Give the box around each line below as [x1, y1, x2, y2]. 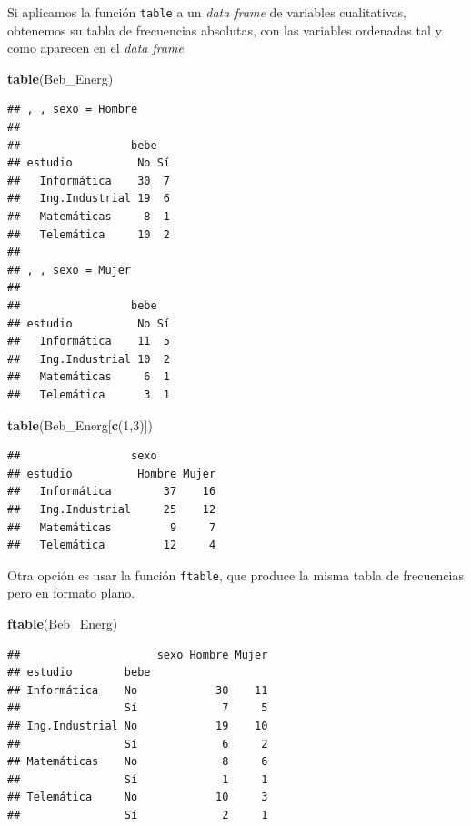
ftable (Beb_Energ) [7, 613, 118, 632]
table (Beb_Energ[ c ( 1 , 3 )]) [7, 415, 153, 434]
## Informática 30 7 [7, 174, 170, 187]
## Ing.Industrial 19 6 [7, 192, 170, 206]
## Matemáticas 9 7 [7, 520, 216, 534]
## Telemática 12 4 [7, 539, 216, 552]
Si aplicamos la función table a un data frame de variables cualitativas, [7, 3, 406, 21]
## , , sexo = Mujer [7, 263, 132, 277]
